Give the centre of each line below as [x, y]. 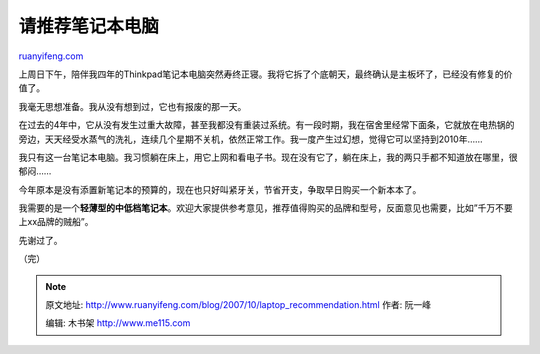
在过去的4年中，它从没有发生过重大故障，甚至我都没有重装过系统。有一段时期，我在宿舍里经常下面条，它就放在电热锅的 [266, 125]
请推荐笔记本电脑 [89, 26]
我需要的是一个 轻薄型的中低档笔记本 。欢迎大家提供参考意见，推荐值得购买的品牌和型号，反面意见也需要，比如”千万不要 [266, 208]
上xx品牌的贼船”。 [56, 222]
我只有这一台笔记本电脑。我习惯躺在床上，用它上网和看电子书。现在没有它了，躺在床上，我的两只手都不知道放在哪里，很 [268, 157]
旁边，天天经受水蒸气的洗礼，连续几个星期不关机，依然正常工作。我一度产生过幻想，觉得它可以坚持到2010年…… [251, 139]
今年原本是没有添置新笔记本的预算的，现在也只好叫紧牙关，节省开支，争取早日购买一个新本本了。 [220, 189]
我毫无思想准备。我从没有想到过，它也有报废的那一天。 [132, 106]
